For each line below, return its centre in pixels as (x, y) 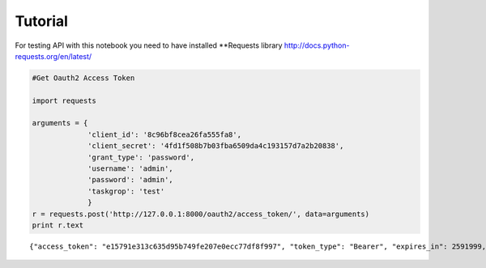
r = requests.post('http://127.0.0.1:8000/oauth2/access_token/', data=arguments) (201, 214)
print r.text (58, 225)
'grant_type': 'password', (141, 157)
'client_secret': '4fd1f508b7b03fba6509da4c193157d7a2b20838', (216, 146)
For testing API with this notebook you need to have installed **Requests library (149, 45)
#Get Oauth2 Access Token (83, 78)
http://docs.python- (317, 45)
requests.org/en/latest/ (53, 56)
